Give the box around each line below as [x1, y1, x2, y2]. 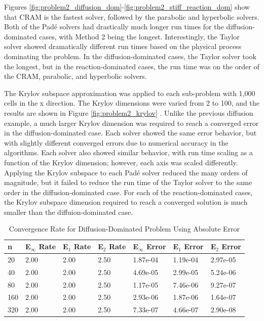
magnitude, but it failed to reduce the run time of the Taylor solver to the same [4, 177, 252, 188]
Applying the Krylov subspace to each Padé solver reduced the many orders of [4, 167, 248, 177]
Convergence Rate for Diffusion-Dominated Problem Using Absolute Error [9, 223, 240, 234]
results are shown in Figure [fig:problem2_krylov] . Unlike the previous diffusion [4, 107, 253, 118]
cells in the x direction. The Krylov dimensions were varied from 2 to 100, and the [4, 98, 260, 108]
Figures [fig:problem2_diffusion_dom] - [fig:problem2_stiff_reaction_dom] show [4, 2, 250, 12]
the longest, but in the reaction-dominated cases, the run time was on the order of [4, 61, 259, 71]
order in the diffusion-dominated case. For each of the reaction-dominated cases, [4, 187, 253, 197]
